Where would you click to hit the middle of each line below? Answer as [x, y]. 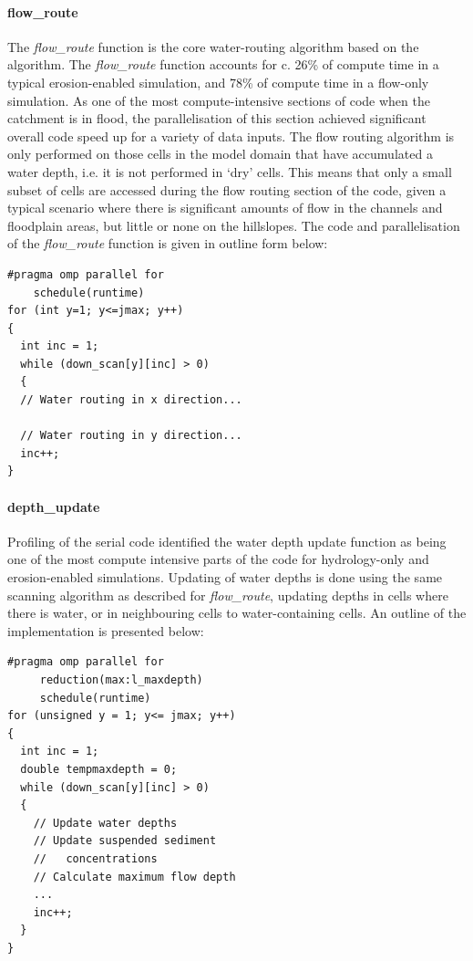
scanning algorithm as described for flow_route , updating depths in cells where [228, 595]
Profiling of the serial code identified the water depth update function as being [227, 541]
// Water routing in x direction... [131, 400]
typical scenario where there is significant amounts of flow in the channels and [225, 208]
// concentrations [95, 858]
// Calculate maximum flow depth [134, 877]
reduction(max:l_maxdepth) [121, 680]
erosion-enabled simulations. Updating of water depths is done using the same [225, 577]
